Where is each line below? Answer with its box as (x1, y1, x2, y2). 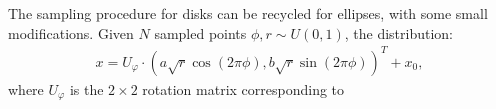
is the (69, 78, 104, 99)
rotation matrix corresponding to (142, 78, 345, 99)
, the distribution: (344, 22, 454, 43)
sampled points (154, 22, 247, 43)
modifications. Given (8, 22, 134, 43)
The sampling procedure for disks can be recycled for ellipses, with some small (8, 3, 488, 23)
